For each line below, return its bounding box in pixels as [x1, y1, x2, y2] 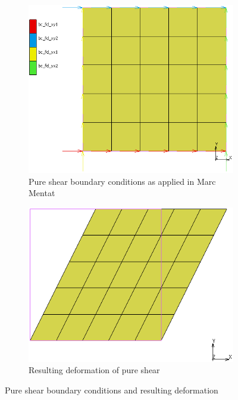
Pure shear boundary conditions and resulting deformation [5, 383, 218, 396]
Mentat [29, 187, 55, 199]
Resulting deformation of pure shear [29, 364, 160, 376]
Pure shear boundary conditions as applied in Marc [29, 175, 216, 187]
